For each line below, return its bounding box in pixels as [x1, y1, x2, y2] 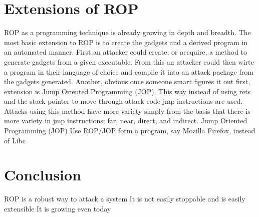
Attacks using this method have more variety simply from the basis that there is [4, 105, 250, 116]
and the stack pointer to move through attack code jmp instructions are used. [4, 96, 243, 106]
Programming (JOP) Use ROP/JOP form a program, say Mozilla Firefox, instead [4, 125, 255, 136]
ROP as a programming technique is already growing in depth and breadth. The [4, 27, 251, 38]
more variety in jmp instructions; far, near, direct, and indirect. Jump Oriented [4, 115, 247, 126]
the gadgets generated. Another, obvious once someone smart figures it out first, [4, 76, 250, 87]
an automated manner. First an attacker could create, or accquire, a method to [4, 47, 247, 57]
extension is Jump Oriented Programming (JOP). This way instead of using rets [4, 86, 251, 96]
